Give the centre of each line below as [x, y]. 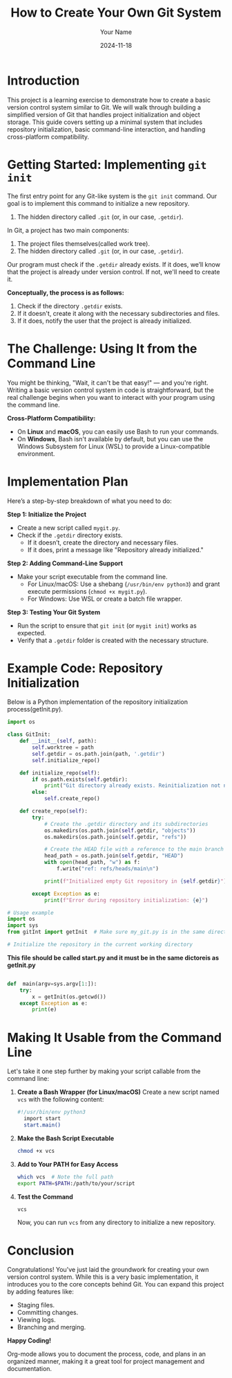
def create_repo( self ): [54, 811]
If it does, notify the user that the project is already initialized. [104, 321]
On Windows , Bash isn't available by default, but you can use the [110, 439]
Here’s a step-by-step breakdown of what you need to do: [89, 501]
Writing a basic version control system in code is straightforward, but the [110, 390]
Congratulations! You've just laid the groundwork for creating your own [108, 1270]
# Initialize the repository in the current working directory [100, 945]
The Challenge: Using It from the [102, 348]
